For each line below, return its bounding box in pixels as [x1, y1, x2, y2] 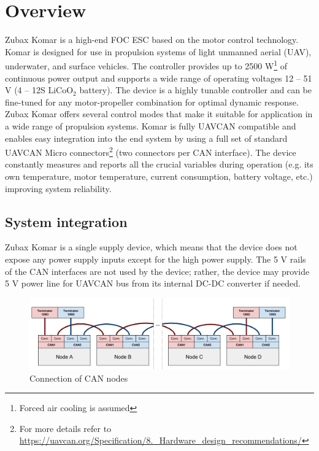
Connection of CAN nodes [29, 371, 128, 384]
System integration [5, 212, 128, 231]
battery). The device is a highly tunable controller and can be [79, 83, 312, 96]
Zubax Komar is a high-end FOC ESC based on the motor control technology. [5, 33, 299, 46]
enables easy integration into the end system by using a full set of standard [5, 131, 288, 144]
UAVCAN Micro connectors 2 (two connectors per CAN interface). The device [5, 144, 296, 158]
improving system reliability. [5, 182, 112, 195]
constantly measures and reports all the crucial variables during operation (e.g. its [5, 158, 313, 171]
